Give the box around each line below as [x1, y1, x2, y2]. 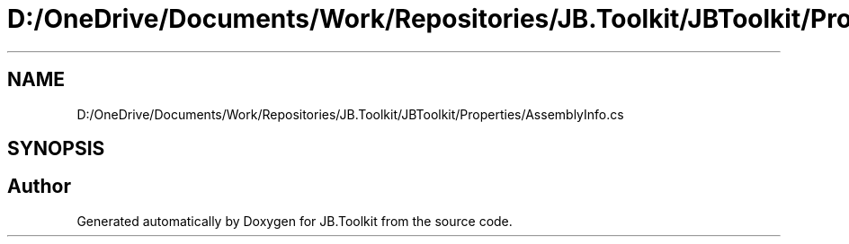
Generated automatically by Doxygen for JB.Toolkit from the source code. [76, 213, 513, 229]
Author [7, 175, 71, 198]
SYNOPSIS [7, 137, 105, 161]
